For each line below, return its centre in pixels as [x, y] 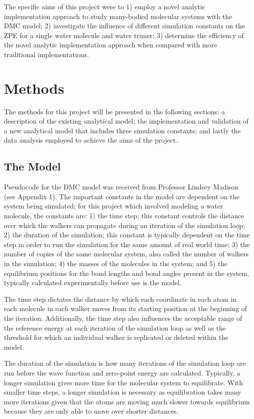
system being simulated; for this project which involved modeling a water [114, 206]
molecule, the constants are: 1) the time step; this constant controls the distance [124, 216]
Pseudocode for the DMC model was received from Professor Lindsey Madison [121, 187]
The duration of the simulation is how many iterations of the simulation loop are [125, 363]
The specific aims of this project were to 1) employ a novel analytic [105, 6]
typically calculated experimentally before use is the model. [93, 283]
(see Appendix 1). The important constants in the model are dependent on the [122, 196]
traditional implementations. [46, 54]
